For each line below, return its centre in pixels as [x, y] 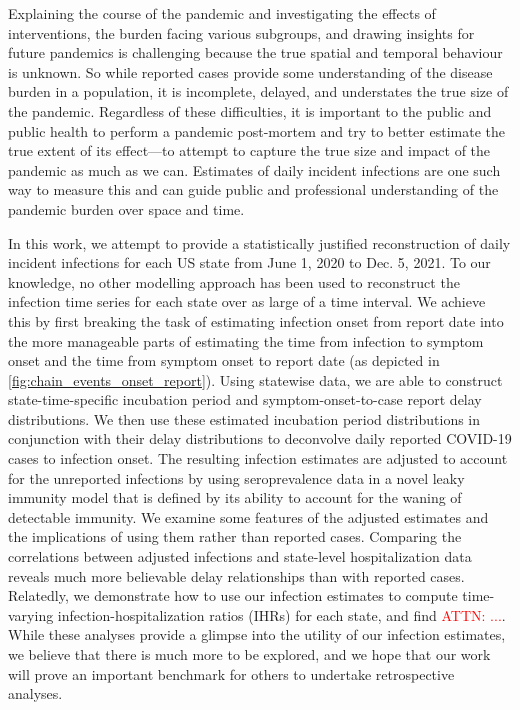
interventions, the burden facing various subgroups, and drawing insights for [241, 32]
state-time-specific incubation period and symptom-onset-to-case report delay [245, 399]
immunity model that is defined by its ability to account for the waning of [235, 497]
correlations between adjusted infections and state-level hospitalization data [240, 556]
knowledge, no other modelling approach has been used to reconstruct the [234, 281]
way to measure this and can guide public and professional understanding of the [253, 189]
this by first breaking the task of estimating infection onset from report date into [256, 320]
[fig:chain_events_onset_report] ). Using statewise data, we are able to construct [255, 379]
